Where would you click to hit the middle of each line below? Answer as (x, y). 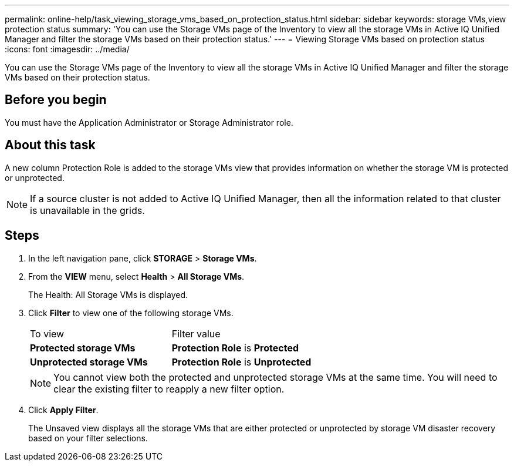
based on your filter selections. (88, 438)
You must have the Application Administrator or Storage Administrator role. (149, 122)
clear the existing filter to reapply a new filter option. (169, 389)
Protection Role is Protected (235, 348)
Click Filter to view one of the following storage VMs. (131, 313)
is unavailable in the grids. (87, 210)
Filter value (196, 333)
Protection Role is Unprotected (241, 362)
